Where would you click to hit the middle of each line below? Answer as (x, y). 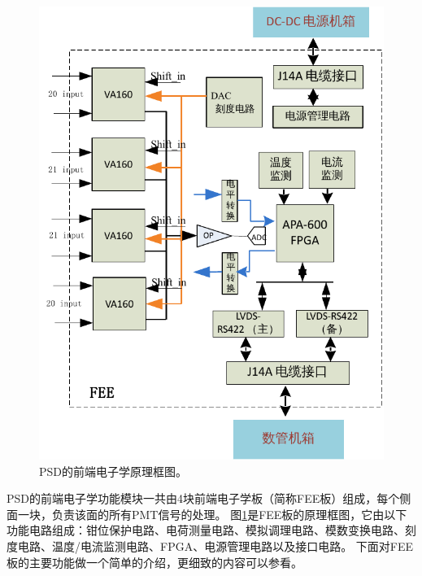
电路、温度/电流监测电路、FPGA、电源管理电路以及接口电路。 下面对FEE (215, 545)
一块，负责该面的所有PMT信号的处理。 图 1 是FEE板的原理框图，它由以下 (212, 514)
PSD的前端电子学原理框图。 (113, 471)
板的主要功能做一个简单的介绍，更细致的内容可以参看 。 (154, 562)
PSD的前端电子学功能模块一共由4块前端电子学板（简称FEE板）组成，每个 (203, 498)
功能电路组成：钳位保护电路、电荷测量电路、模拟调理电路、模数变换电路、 (206, 530)
